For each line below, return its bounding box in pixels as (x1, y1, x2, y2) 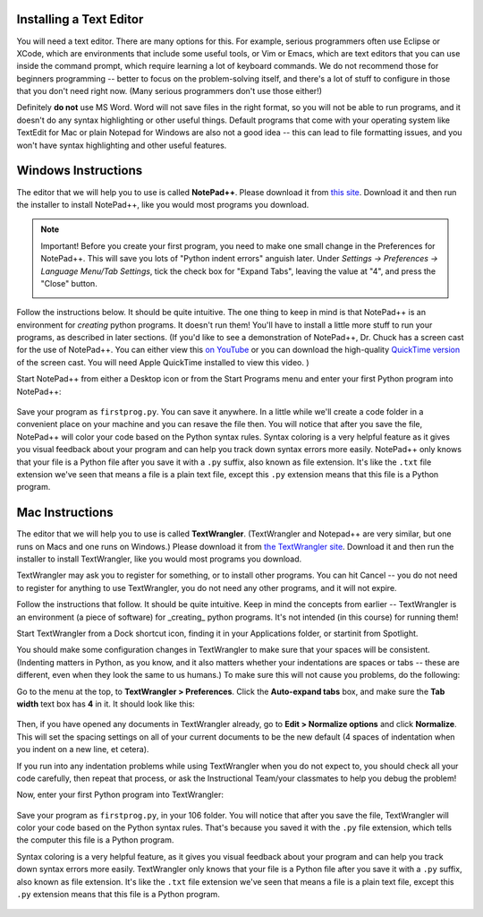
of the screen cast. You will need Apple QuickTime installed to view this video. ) (16, 356, 309, 367)
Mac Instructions (16, 505, 114, 520)
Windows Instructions (16, 163, 143, 178)
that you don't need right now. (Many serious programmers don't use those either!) (16, 86, 322, 97)
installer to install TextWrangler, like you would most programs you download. (16, 553, 302, 564)
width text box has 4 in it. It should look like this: (16, 698, 196, 709)
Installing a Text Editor (16, 12, 144, 27)
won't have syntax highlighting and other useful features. (16, 140, 227, 150)
